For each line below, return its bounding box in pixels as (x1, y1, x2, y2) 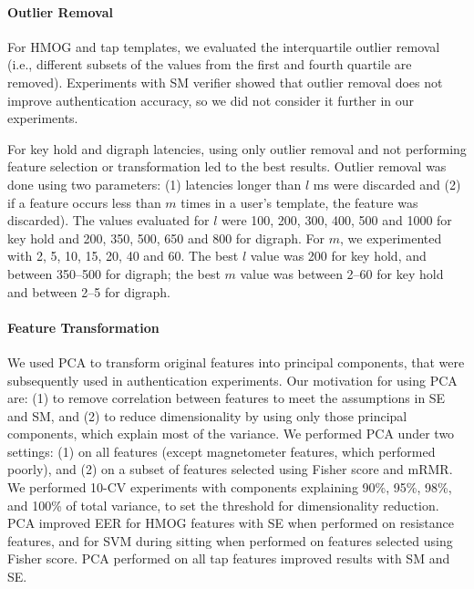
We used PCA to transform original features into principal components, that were (7, 352, 465, 371)
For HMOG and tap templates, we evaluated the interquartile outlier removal (7, 36, 440, 56)
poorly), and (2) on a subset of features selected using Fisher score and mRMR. (7, 460, 453, 479)
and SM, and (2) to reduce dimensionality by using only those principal (7, 406, 407, 425)
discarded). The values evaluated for (7, 211, 210, 230)
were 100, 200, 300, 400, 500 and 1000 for (222, 211, 452, 230)
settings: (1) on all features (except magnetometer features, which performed (7, 441, 436, 460)
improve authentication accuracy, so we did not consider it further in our (7, 90, 415, 109)
